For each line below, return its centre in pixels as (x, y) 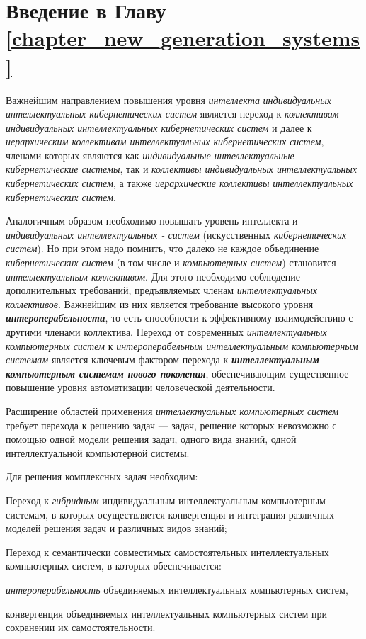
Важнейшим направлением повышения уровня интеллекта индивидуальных (168, 100)
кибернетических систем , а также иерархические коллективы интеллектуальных (179, 183)
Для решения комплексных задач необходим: (102, 476)
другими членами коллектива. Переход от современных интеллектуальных (166, 332)
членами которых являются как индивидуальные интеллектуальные (150, 155)
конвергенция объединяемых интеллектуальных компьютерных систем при (167, 613)
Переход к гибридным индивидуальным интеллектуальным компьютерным (166, 500)
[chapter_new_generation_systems (183, 38)
